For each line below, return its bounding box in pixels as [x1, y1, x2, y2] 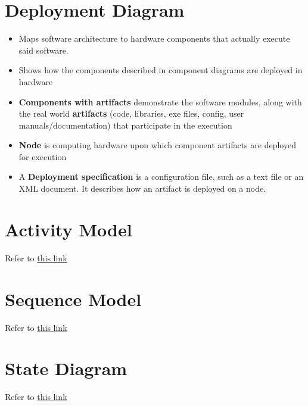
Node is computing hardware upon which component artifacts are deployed [18, 139, 296, 151]
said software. [18, 43, 69, 56]
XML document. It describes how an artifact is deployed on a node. [18, 182, 266, 195]
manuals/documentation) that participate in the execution [18, 118, 232, 131]
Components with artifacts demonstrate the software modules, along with [18, 95, 302, 108]
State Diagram [5, 356, 127, 380]
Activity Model [5, 217, 132, 241]
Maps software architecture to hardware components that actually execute [18, 32, 290, 45]
